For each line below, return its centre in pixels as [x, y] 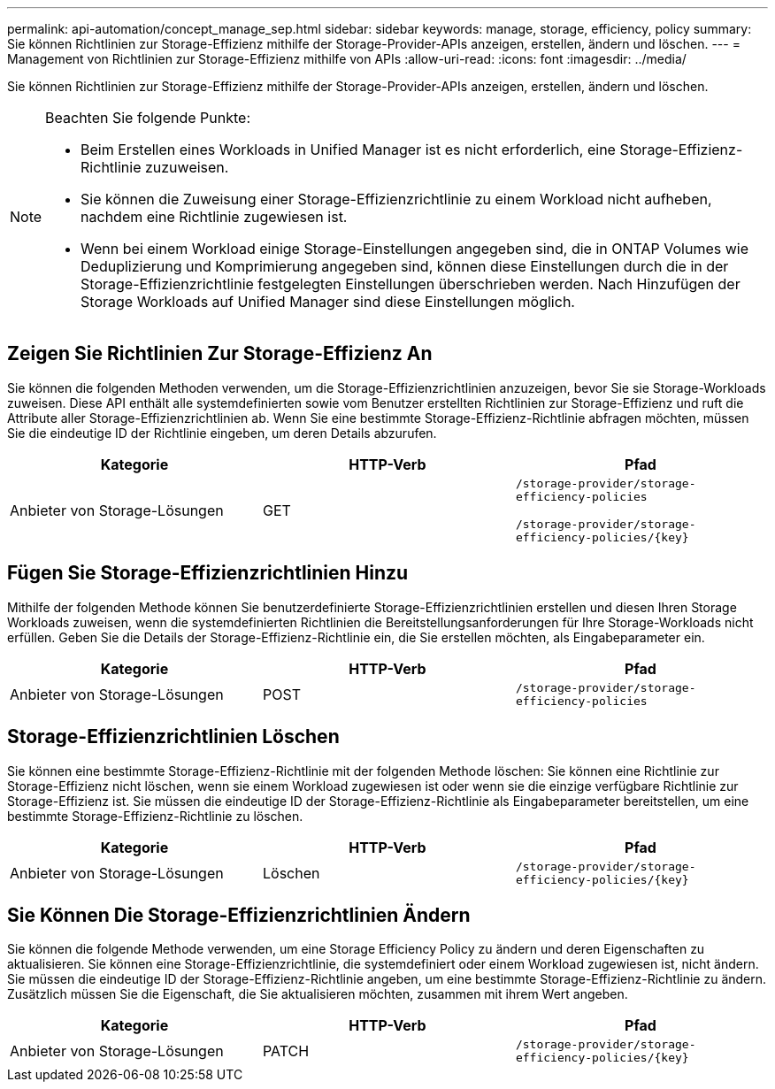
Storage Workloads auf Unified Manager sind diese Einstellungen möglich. [328, 302]
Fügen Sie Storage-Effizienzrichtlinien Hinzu [208, 573]
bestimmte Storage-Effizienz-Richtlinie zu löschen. [155, 816]
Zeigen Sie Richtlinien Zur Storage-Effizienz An [220, 354]
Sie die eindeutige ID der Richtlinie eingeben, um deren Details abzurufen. [222, 433]
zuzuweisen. [187, 167]
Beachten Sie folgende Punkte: [148, 118]
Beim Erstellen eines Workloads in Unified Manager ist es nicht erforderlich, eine [348, 150]
